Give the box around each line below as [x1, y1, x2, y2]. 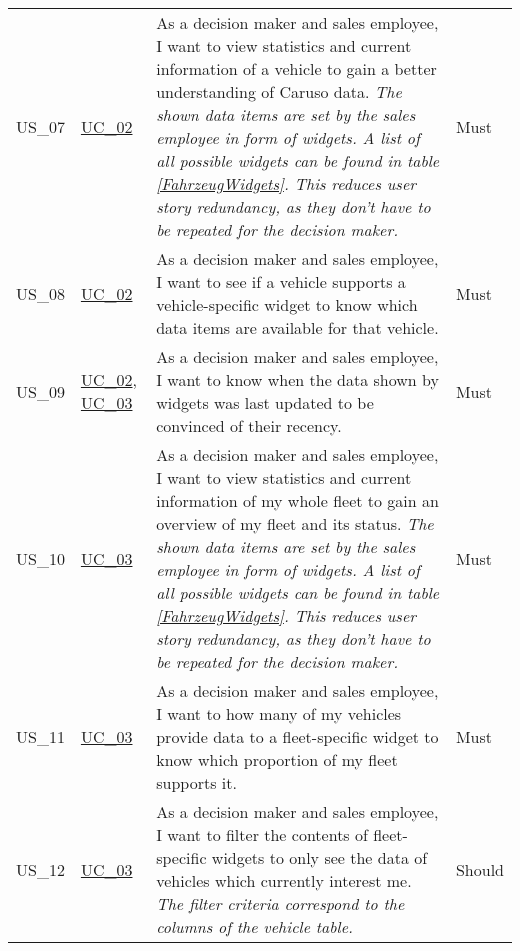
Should [455, 857, 504, 881]
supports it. [156, 771, 237, 794]
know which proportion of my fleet [156, 748, 398, 771]
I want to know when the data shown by [156, 368, 439, 391]
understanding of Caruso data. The [156, 80, 402, 103]
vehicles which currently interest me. [156, 869, 412, 892]
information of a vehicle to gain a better [156, 57, 437, 80]
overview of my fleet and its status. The [156, 512, 434, 535]
